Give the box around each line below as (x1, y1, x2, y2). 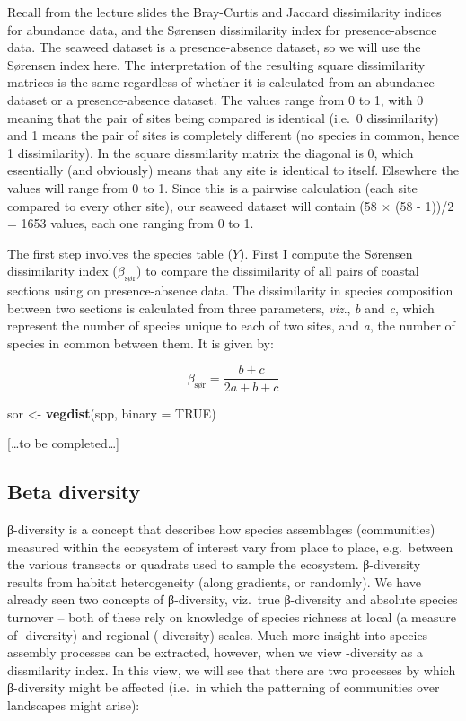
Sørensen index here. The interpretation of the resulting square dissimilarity (7, 55, 426, 74)
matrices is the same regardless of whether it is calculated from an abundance (7, 73, 435, 92)
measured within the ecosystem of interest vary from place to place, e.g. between (7, 537, 453, 556)
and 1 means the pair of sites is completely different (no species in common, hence (7, 126, 460, 145)
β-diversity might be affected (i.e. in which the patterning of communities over (7, 678, 440, 697)
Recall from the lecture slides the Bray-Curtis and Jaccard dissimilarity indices (7, 3, 442, 21)
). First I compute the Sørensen (239, 243, 413, 262)
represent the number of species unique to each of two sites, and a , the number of (7, 316, 455, 335)
